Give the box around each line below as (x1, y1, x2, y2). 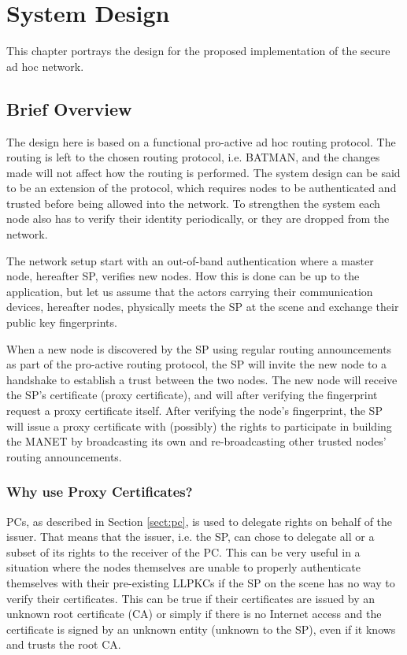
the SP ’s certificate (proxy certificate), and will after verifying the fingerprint (6, 387, 378, 403)
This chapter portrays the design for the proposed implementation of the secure (6, 43, 390, 59)
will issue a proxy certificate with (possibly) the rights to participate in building (6, 417, 392, 434)
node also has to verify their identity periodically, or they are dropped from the (6, 210, 390, 227)
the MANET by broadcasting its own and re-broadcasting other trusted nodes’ (6, 433, 387, 450)
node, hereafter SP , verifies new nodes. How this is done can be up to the (6, 268, 360, 284)
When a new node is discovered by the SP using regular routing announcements (6, 340, 392, 357)
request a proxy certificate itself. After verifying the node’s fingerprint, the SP (6, 402, 383, 419)
